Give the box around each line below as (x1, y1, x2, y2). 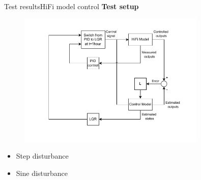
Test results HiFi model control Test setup (4, 1, 139, 11)
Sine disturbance (16, 168, 68, 178)
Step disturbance (16, 151, 69, 161)
